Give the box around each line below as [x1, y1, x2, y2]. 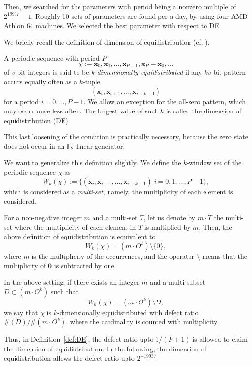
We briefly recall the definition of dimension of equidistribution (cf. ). [4, 36, 210, 47]
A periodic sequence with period [4, 53, 100, 63]
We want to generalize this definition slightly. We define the [4, 157, 181, 167]
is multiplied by [144, 222, 191, 232]
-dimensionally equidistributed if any [94, 67, 202, 77]
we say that [4, 307, 38, 317]
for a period [4, 96, 39, 106]
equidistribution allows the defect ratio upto [4, 353, 135, 363]
